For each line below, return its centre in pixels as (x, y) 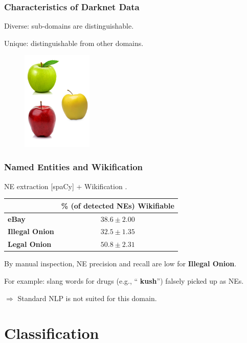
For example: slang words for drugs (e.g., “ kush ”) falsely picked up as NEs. (124, 280)
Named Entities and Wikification (74, 167)
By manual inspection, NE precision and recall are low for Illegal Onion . (120, 264)
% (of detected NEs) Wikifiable (118, 205)
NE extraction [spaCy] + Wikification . (66, 186)
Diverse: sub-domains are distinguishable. (69, 26)
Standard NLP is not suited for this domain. (87, 298)
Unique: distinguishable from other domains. (74, 43)
